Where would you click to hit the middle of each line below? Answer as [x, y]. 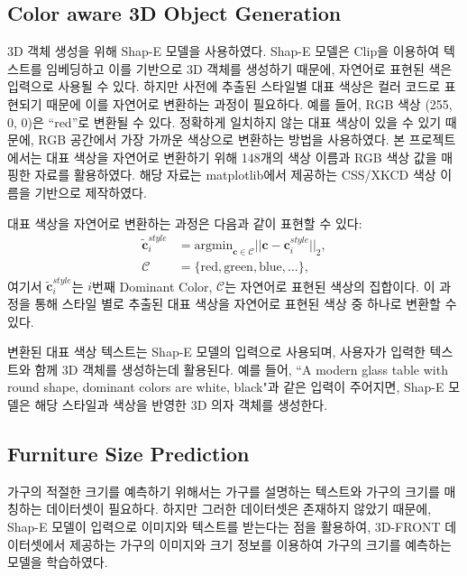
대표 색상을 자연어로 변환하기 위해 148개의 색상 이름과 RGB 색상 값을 [242, 157]
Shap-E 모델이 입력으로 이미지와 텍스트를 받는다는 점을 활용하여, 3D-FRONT [224, 526]
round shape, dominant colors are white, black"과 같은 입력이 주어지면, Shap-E [226, 387]
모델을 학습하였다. [58, 562]
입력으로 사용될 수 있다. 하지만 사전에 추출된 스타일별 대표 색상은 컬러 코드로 [224, 86]
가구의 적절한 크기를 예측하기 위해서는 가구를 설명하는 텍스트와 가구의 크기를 [224, 491]
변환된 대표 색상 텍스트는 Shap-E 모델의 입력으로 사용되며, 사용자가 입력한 [216, 352]
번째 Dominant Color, [152, 286]
